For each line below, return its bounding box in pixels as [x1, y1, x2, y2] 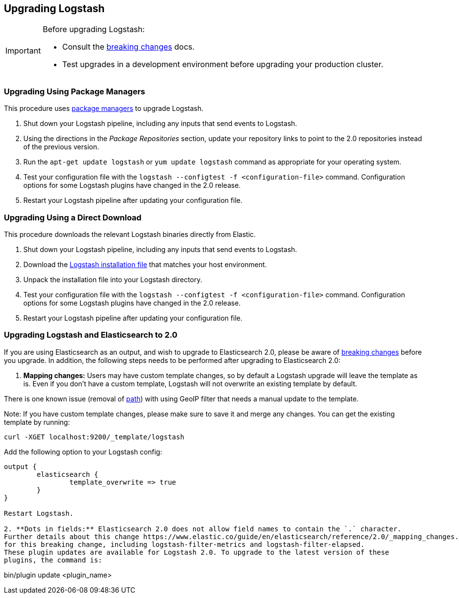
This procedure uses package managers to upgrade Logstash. [4, 104, 204, 113]
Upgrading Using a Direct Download [4, 212, 141, 222]
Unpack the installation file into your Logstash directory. [23, 275, 202, 284]
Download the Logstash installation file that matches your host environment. [23, 260, 267, 269]
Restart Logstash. [4, 509, 74, 517]
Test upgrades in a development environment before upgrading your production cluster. [62, 59, 384, 70]
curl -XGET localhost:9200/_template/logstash [4, 433, 184, 441]
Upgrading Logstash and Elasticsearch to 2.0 [4, 330, 177, 340]
